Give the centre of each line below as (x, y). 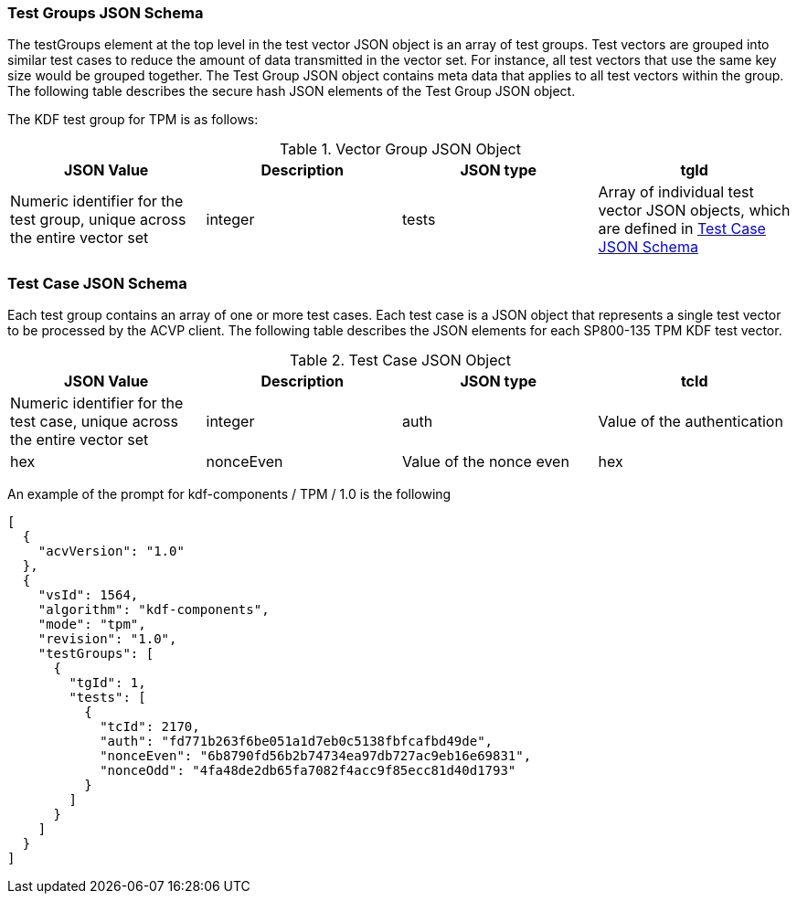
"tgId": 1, (107, 683)
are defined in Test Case (682, 229)
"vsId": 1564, (88, 595)
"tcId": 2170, (150, 727)
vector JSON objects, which (694, 211)
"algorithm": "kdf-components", (154, 610)
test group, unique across (98, 220)
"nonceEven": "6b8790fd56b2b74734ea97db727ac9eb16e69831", (316, 756)
